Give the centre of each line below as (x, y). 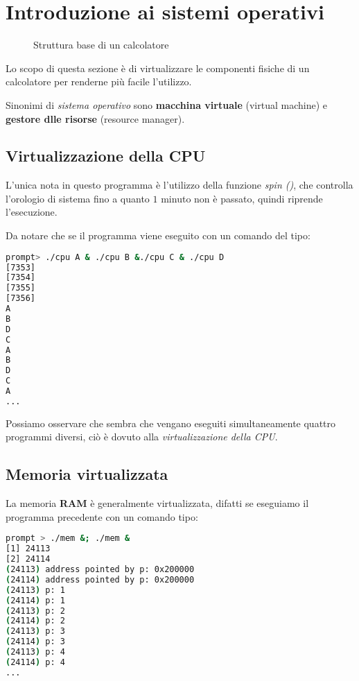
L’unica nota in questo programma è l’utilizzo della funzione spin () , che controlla (179, 185)
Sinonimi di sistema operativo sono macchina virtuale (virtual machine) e (166, 104)
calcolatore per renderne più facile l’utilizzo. (99, 81)
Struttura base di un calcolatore (101, 45)
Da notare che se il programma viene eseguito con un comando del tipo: (158, 235)
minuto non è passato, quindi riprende (242, 198)
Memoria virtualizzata (87, 474)
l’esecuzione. (32, 212)
